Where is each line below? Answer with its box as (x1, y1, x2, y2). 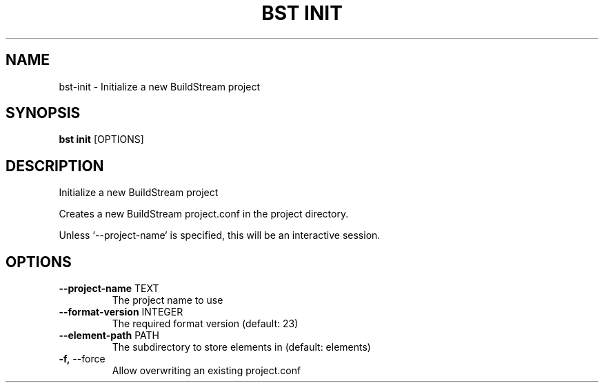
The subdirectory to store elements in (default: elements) (112, 341, 371, 353)
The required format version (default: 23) (112, 318, 299, 330)
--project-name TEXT (59, 282, 159, 295)
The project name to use (112, 294, 223, 307)
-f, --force (59, 353, 105, 365)
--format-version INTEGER (59, 306, 183, 318)
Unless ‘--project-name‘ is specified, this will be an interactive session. (59, 229, 381, 242)
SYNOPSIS (6, 104, 81, 122)
